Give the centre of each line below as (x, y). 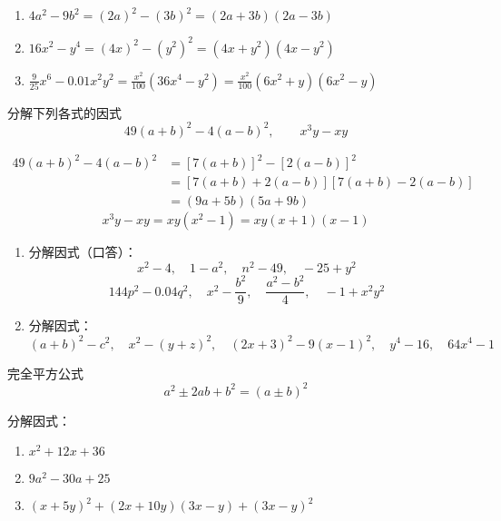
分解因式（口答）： (83, 252)
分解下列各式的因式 (64, 112)
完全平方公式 (45, 373)
